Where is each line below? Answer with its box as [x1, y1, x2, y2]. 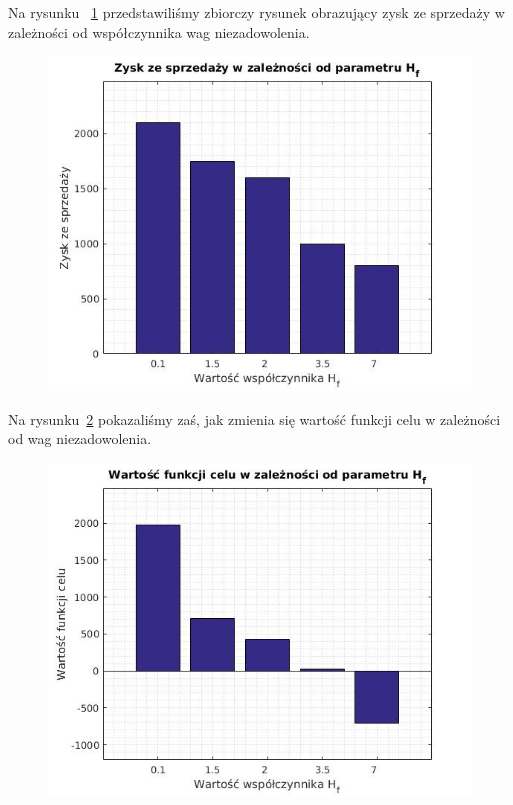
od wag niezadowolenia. [8, 428, 152, 449]
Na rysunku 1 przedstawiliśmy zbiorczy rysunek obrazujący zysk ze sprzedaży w [8, 2, 505, 22]
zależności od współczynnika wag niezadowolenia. [8, 21, 310, 42]
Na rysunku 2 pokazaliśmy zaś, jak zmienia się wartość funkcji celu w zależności [8, 408, 501, 429]
